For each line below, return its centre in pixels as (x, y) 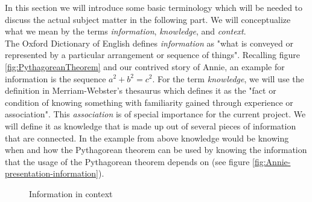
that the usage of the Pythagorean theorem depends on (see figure (127, 161)
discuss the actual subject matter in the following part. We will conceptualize (148, 19)
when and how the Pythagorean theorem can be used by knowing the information (156, 150)
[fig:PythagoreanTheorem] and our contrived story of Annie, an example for (145, 66)
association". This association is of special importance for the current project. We (155, 114)
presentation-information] (52, 173)
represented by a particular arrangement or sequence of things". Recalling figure (152, 55)
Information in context (71, 193)
